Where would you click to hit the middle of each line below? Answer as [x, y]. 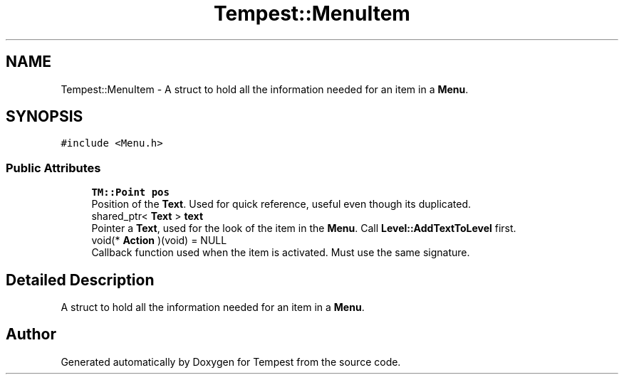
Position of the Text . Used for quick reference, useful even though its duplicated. [281, 204]
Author [31, 334]
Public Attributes [53, 168]
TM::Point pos [130, 192]
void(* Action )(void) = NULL [159, 241]
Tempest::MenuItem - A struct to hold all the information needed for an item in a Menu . [265, 89]
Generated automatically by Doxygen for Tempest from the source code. [231, 361]
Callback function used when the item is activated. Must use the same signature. [281, 253]
